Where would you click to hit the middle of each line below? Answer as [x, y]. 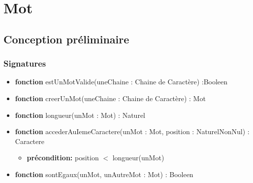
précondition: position [63, 158]
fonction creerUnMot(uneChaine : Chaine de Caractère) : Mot [110, 98]
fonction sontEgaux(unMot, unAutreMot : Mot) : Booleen [104, 174]
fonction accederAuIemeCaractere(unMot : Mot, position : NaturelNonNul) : [132, 131]
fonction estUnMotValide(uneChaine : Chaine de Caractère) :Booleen [121, 82]
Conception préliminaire [66, 39]
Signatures [25, 63]
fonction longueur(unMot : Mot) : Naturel [80, 115]
